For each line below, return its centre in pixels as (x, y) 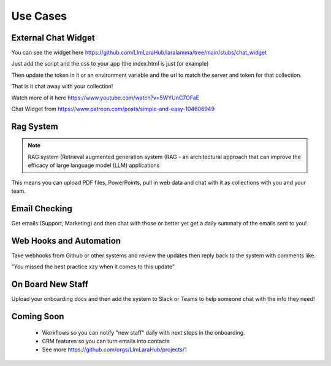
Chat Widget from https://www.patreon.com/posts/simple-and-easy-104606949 (113, 109)
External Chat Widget (53, 38)
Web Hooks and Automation (66, 240)
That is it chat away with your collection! (62, 87)
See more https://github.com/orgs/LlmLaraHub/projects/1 (114, 349)
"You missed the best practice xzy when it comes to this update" (93, 267)
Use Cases (39, 16)
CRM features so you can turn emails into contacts (106, 341)
